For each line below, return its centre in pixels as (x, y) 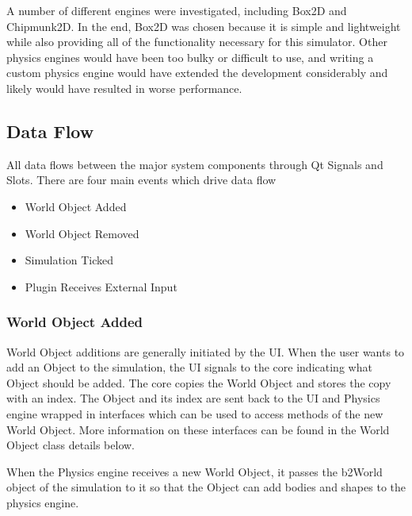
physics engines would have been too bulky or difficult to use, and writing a (190, 57)
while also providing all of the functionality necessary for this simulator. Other (197, 42)
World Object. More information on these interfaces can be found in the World (198, 429)
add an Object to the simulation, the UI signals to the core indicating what (189, 367)
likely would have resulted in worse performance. (124, 88)
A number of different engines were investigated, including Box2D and (177, 10)
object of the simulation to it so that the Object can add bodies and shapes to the (206, 487)
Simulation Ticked (69, 260)
